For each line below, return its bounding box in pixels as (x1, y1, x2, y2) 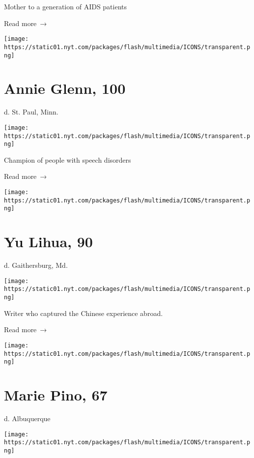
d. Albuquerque (4, 413, 51, 423)
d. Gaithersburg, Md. (4, 260, 68, 270)
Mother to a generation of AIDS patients (4, 1, 127, 11)
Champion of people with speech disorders (4, 154, 131, 165)
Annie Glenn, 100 (4, 78, 126, 98)
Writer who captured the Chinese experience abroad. (4, 308, 163, 318)
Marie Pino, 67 (4, 385, 108, 405)
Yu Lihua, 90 (4, 231, 93, 252)
